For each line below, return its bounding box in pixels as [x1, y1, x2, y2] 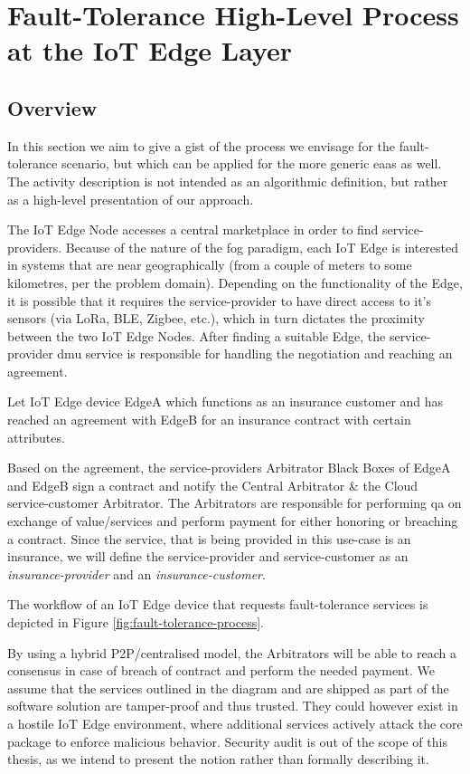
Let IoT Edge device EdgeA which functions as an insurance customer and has [7, 392, 444, 411]
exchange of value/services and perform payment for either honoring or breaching [7, 511, 458, 530]
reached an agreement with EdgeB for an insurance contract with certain [7, 410, 411, 429]
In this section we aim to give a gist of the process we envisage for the [7, 136, 396, 155]
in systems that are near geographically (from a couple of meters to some [7, 255, 412, 274]
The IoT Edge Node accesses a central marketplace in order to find [7, 220, 379, 239]
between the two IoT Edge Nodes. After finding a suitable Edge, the [7, 326, 386, 345]
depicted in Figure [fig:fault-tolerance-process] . [7, 613, 265, 632]
